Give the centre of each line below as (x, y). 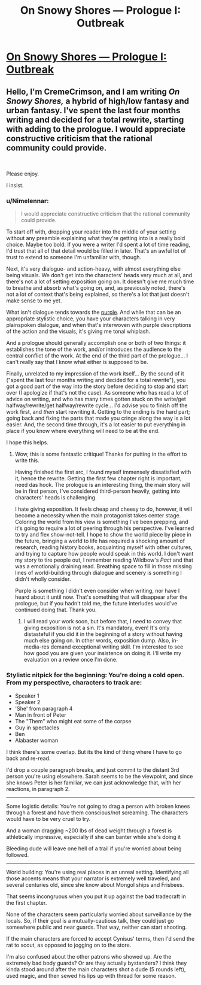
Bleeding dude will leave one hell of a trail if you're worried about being (94, 848)
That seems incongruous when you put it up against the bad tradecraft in (96, 896)
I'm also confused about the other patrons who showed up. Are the (89, 956)
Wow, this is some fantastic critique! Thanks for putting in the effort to (101, 454)
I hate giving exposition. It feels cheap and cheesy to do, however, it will (103, 509)
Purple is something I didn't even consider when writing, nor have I (97, 591)
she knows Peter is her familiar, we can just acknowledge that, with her (94, 783)
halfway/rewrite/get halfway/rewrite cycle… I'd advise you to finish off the (97, 405)
